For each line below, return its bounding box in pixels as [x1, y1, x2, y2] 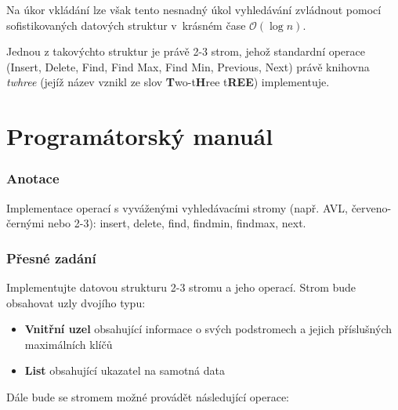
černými [6, 215, 45, 231]
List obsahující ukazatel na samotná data [24, 362, 226, 379]
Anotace [6, 169, 60, 188]
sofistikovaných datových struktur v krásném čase [6, 16, 246, 33]
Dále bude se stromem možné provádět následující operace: [6, 388, 290, 405]
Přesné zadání [6, 248, 96, 267]
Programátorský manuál [6, 120, 273, 152]
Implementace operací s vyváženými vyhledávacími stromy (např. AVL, [6, 199, 348, 216]
